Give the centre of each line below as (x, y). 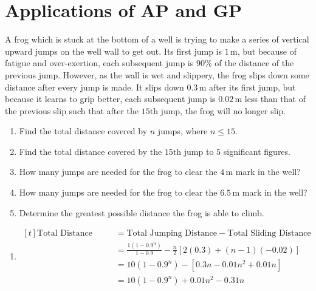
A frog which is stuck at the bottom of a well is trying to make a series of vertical (157, 39)
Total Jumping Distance (172, 234)
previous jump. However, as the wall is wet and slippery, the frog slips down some (157, 74)
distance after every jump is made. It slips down (94, 87)
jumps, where (183, 131)
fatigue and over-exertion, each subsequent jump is (99, 63)
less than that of (275, 99)
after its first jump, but (252, 87)
